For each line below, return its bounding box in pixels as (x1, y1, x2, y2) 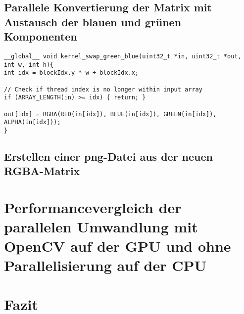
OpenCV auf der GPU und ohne (4, 236, 231, 256)
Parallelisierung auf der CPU (4, 255, 207, 275)
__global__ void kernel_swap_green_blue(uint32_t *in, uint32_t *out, (4, 52, 242, 60)
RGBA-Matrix (4, 163, 80, 179)
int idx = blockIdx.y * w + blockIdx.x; (4, 69, 139, 77)
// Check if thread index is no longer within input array (4, 86, 202, 93)
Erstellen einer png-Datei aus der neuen (4, 148, 213, 164)
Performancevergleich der (4, 197, 182, 217)
